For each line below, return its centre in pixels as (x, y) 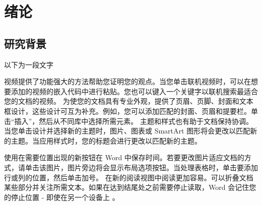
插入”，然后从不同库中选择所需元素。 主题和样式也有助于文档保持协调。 (134, 121)
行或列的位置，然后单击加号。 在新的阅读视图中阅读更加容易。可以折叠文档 (129, 177)
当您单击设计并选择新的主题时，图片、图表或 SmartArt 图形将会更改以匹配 (127, 131)
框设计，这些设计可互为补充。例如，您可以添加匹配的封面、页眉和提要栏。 (127, 111)
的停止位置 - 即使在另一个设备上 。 (62, 197)
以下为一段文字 (29, 64)
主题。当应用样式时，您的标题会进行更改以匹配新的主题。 (106, 140)
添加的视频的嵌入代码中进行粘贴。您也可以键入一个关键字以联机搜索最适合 (134, 91)
